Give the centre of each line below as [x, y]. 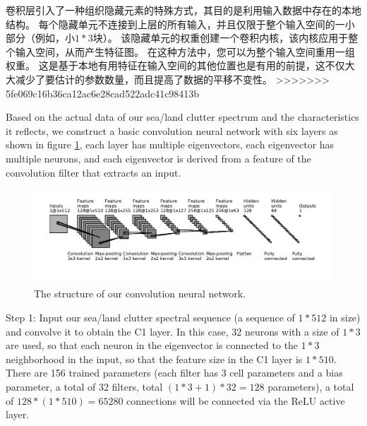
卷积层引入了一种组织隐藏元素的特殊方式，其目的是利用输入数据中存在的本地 [183, 10]
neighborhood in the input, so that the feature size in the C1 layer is [154, 359]
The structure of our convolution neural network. [140, 294]
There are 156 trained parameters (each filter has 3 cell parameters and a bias [174, 373]
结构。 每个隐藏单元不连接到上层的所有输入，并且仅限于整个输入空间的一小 [180, 24]
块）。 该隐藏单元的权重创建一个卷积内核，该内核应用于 [221, 38]
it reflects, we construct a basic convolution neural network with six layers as [172, 130]
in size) [345, 318]
